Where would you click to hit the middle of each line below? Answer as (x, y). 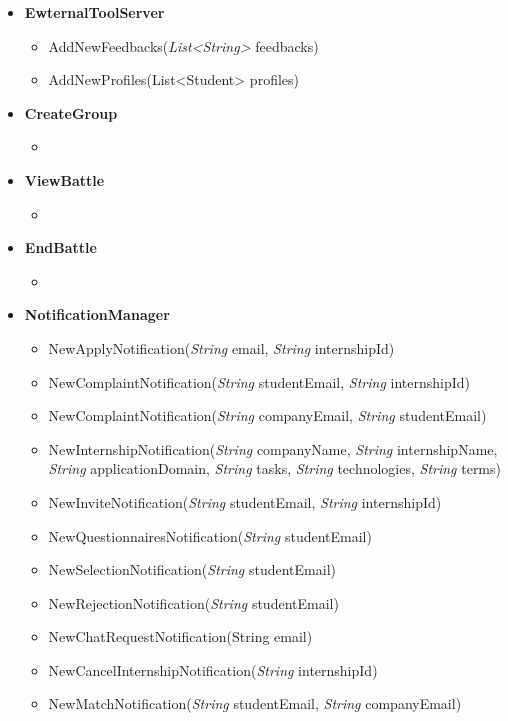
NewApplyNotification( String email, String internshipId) (221, 347)
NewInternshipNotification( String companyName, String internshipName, (273, 448)
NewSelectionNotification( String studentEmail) (192, 569)
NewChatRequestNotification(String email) (180, 636)
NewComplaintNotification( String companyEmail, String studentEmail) (267, 415)
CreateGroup (71, 112)
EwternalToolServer (94, 12)
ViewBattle (64, 179)
